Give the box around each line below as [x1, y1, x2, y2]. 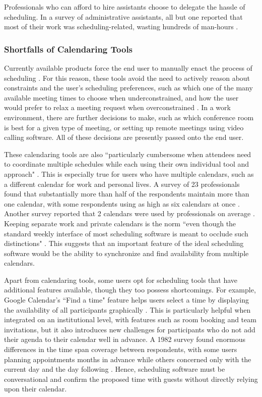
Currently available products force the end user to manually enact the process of [4, 63, 252, 73]
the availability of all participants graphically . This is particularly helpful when [4, 304, 251, 315]
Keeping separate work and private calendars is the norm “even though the [4, 218, 236, 228]
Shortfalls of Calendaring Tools [4, 42, 133, 55]
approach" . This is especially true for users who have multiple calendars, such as [4, 168, 254, 179]
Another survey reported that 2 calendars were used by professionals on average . [4, 208, 255, 219]
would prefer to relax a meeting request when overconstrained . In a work [4, 102, 231, 113]
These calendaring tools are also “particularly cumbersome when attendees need [4, 148, 251, 159]
